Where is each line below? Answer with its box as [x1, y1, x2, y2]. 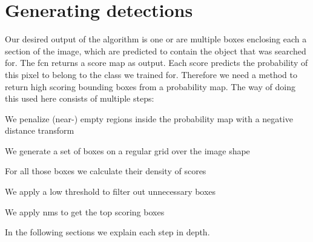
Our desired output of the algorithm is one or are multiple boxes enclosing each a [5, 33, 307, 45]
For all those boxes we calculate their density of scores [5, 165, 206, 177]
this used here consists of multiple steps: [5, 92, 154, 105]
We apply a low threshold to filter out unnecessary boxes [5, 185, 216, 198]
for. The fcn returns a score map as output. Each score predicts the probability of [5, 56, 308, 69]
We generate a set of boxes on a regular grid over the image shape [5, 144, 250, 157]
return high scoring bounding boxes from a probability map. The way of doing [5, 80, 295, 93]
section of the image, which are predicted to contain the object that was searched [5, 44, 306, 57]
